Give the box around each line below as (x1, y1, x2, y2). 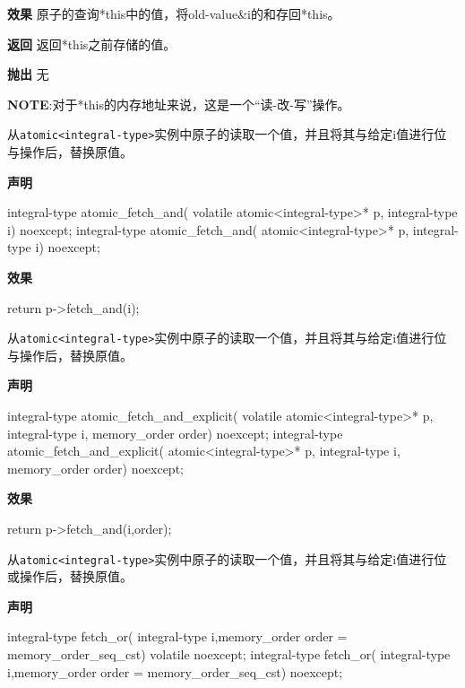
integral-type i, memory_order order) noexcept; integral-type (7, 423, 343, 442)
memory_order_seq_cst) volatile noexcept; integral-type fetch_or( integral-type (7, 645, 451, 664)
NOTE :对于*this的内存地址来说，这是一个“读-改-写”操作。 (7, 94, 350, 113)
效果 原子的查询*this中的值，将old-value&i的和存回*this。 (7, 4, 340, 22)
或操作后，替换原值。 (7, 567, 133, 586)
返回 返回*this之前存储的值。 (7, 34, 177, 53)
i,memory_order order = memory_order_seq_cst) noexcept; (7, 662, 343, 681)
